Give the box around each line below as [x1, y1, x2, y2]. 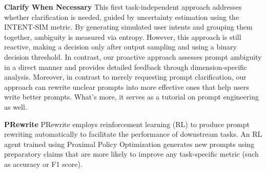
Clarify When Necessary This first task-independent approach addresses [4, 2, 242, 12]
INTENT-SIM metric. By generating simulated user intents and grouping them [4, 21, 253, 32]
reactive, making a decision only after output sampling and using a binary [4, 41, 237, 52]
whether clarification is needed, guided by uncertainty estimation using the [4, 11, 239, 22]
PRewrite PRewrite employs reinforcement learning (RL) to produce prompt [4, 118, 250, 129]
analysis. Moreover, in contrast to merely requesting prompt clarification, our [4, 71, 247, 82]
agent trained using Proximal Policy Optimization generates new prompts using [4, 138, 255, 149]
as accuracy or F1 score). [4, 158, 83, 169]
